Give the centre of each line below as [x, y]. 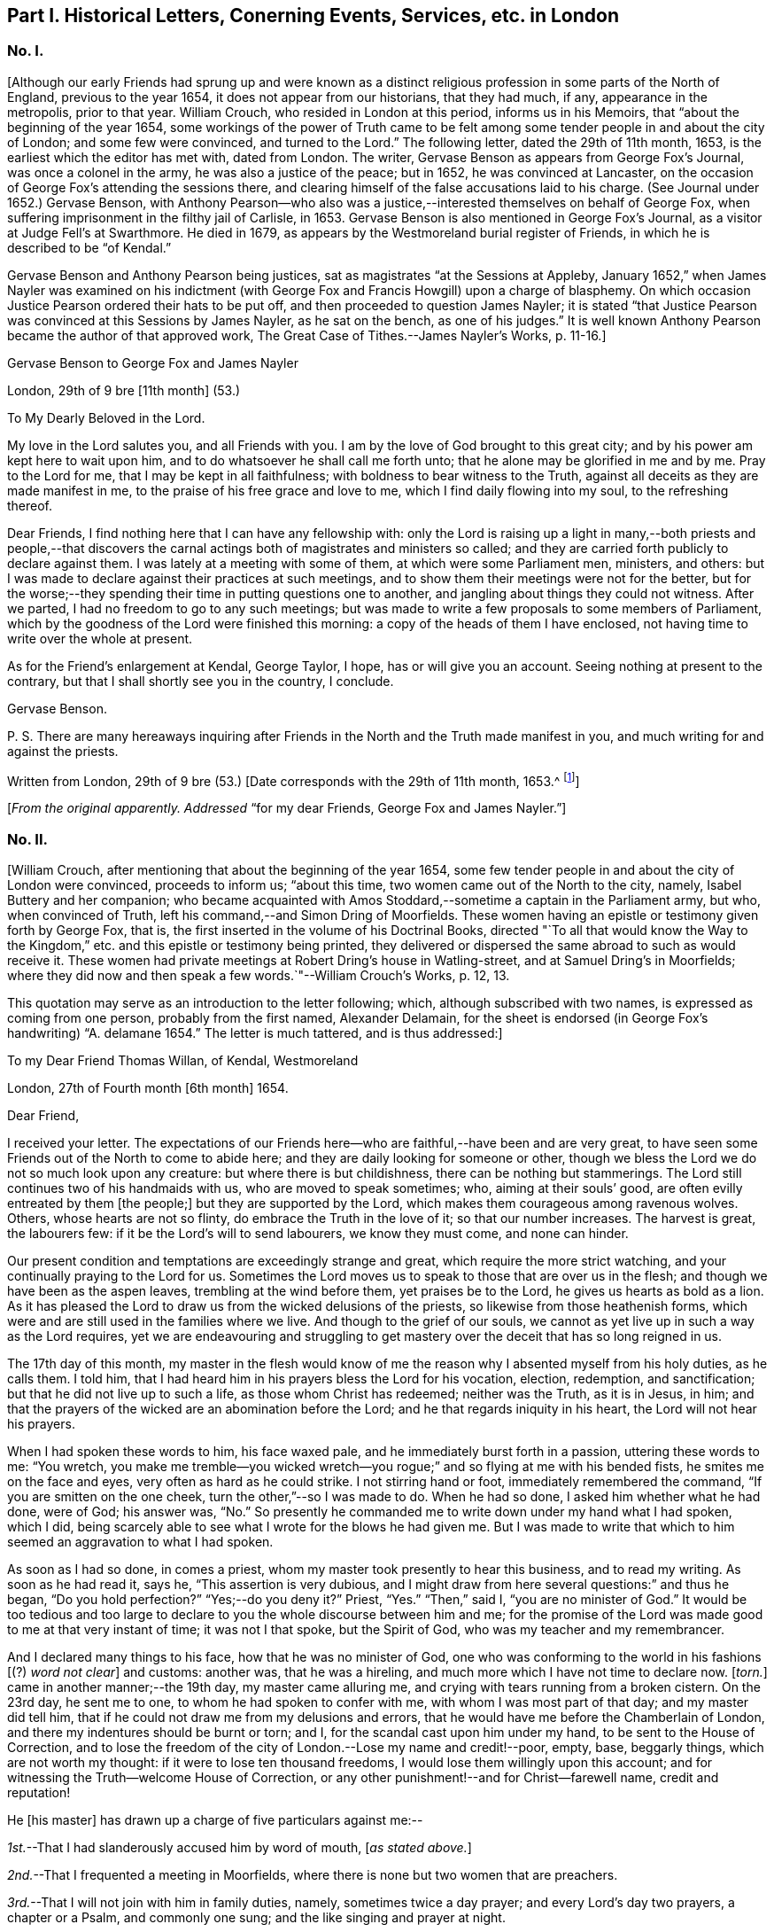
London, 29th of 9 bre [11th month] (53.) [124, 390]
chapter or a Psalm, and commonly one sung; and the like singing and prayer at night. [256, 1918]
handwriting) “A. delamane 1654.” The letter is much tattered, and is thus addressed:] [255, 1033]
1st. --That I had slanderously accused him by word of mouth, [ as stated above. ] [240, 1848]
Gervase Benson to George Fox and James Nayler [153, 362]
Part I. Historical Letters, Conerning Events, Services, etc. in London [313, 16]
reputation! [39, 1793]
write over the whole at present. [100, 638]
